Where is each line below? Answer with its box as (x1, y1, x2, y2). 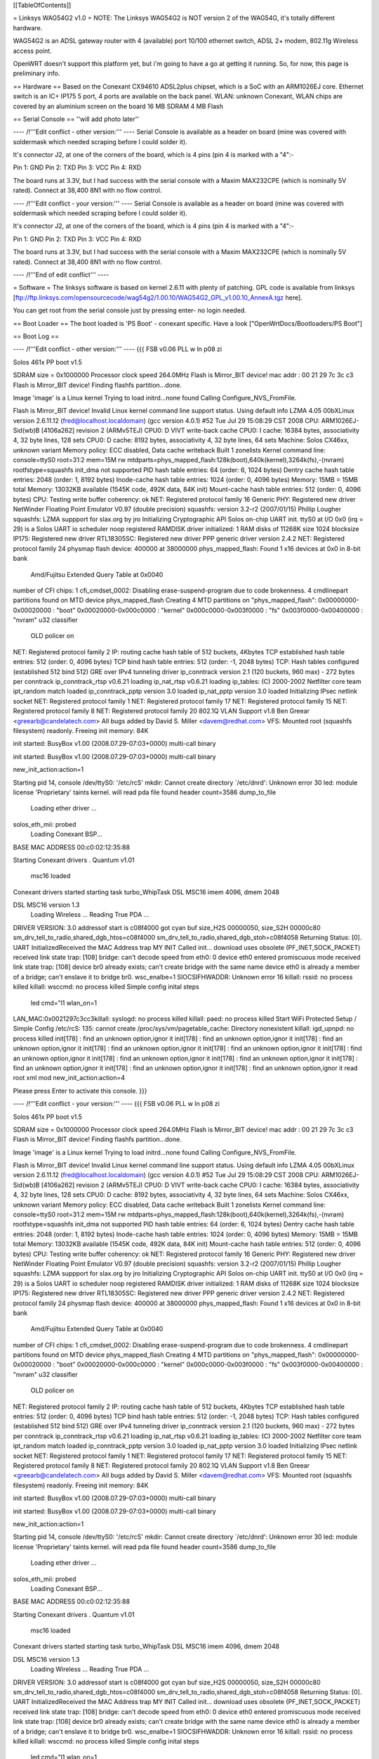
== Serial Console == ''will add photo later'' (13, 115, 140, 123)
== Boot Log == (13, 331, 60, 341)
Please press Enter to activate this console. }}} (13, 1086, 147, 1095)
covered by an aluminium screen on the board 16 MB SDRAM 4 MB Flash (13, 102, 224, 110)
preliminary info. (13, 69, 60, 77)
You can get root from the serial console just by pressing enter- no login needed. (13, 306, 247, 315)
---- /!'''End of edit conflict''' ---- (13, 270, 109, 279)
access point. (13, 46, 52, 55)
